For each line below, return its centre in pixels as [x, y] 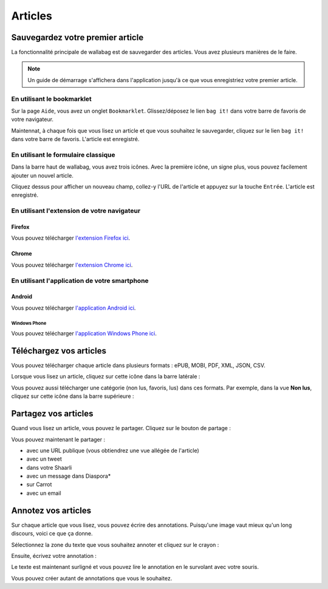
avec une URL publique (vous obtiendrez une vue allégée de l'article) [113, 450]
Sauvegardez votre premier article [77, 37]
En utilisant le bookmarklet [52, 99]
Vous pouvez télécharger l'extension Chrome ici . [72, 265]
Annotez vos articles [51, 510]
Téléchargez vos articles [59, 351]
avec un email [44, 493]
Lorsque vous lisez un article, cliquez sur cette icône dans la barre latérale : [106, 377]
